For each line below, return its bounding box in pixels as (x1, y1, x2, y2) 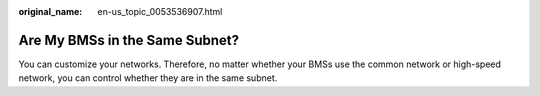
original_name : (18, 6, 83, 17)
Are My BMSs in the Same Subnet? (18, 31, 240, 49)
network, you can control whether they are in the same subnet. (18, 72, 278, 84)
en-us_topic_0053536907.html (97, 6, 223, 17)
